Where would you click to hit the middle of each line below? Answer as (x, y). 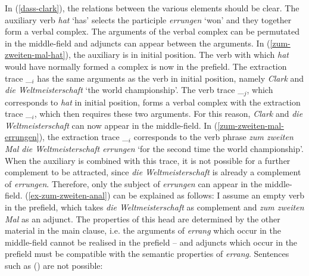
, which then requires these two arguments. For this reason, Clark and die (168, 114)
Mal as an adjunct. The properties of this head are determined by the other (143, 218)
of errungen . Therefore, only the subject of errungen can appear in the (134, 183)
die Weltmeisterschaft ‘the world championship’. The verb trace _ (124, 90)
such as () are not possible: (54, 265)
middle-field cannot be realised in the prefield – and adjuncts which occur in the (151, 242)
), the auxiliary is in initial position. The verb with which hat (177, 55)
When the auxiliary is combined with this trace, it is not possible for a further (148, 160)
